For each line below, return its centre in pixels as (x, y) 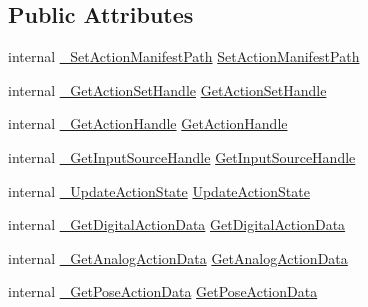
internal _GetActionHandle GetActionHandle (148, 123)
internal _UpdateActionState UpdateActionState (159, 190)
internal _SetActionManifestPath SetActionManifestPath (184, 56)
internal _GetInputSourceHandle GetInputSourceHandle (182, 156)
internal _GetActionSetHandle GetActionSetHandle (167, 89)
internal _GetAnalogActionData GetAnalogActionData (178, 257)
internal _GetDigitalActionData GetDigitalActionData (177, 224)
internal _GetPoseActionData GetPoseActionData (163, 291)
